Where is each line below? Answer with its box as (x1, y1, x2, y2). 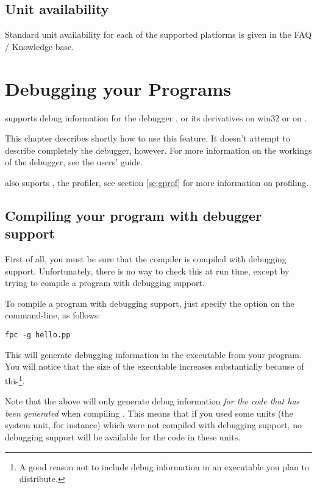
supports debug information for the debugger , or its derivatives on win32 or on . (5, 111, 307, 124)
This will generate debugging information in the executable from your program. (5, 348, 302, 361)
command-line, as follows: (5, 309, 101, 321)
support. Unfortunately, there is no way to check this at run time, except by (5, 264, 290, 277)
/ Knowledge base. (5, 40, 74, 52)
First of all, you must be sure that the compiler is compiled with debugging (5, 253, 287, 265)
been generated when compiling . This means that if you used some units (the (5, 406, 293, 419)
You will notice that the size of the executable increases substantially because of (5, 360, 304, 373)
